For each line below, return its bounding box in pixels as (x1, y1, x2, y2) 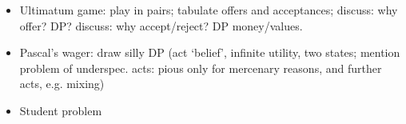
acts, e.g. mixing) (19, 75, 105, 92)
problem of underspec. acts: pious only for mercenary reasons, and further (19, 59, 382, 76)
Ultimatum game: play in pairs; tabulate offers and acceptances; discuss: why (19, 2, 398, 18)
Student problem (19, 102, 102, 118)
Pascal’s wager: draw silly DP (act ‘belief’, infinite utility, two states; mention (19, 44, 400, 61)
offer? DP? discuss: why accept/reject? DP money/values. (19, 17, 303, 34)
